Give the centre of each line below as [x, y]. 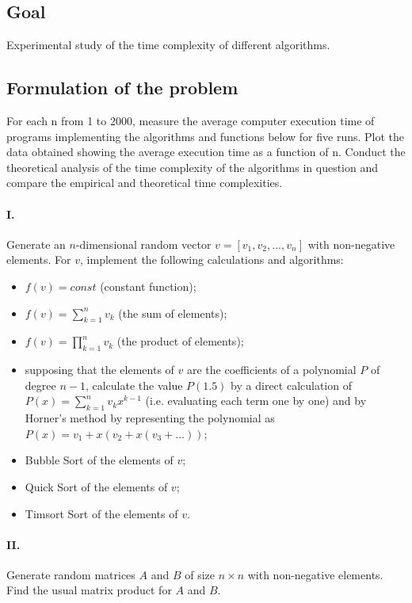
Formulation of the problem [122, 88]
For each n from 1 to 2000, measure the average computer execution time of [191, 120]
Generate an [36, 244]
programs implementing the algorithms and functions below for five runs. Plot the [206, 136]
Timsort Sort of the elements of [101, 513]
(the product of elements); [180, 341]
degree [40, 385]
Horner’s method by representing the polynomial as [150, 418]
